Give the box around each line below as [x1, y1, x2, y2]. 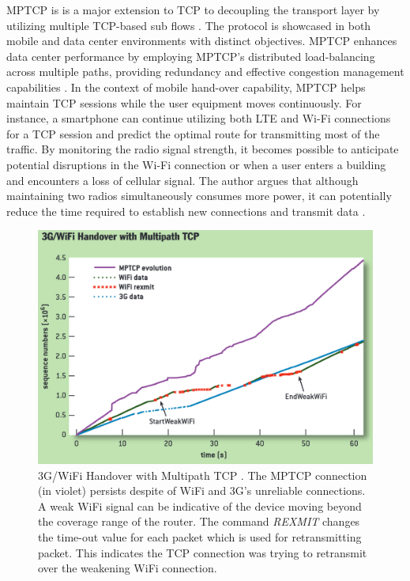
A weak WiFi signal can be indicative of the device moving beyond [38, 497, 362, 514]
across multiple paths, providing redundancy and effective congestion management [6, 63, 404, 80]
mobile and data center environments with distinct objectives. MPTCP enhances [6, 32, 397, 49]
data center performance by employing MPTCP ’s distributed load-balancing [6, 47, 375, 64]
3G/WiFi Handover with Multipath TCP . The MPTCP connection [38, 466, 367, 483]
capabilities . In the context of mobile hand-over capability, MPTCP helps [6, 78, 366, 95]
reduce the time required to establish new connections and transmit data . [6, 202, 366, 219]
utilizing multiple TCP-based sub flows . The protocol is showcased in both [6, 17, 371, 33]
